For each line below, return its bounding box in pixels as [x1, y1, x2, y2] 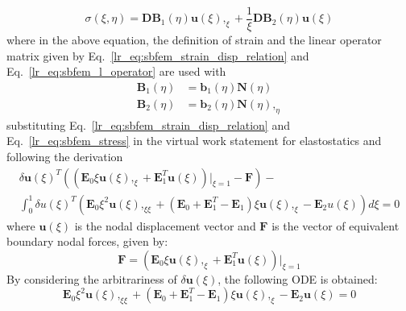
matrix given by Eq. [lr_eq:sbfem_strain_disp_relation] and [6, 47, 309, 64]
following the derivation [6, 147, 123, 164]
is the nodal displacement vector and [74, 217, 256, 234]
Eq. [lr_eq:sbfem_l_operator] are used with [6, 63, 226, 80]
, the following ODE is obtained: [217, 270, 378, 287]
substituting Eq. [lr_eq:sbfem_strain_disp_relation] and [6, 116, 290, 133]
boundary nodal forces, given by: [6, 233, 168, 250]
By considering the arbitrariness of [6, 270, 177, 287]
